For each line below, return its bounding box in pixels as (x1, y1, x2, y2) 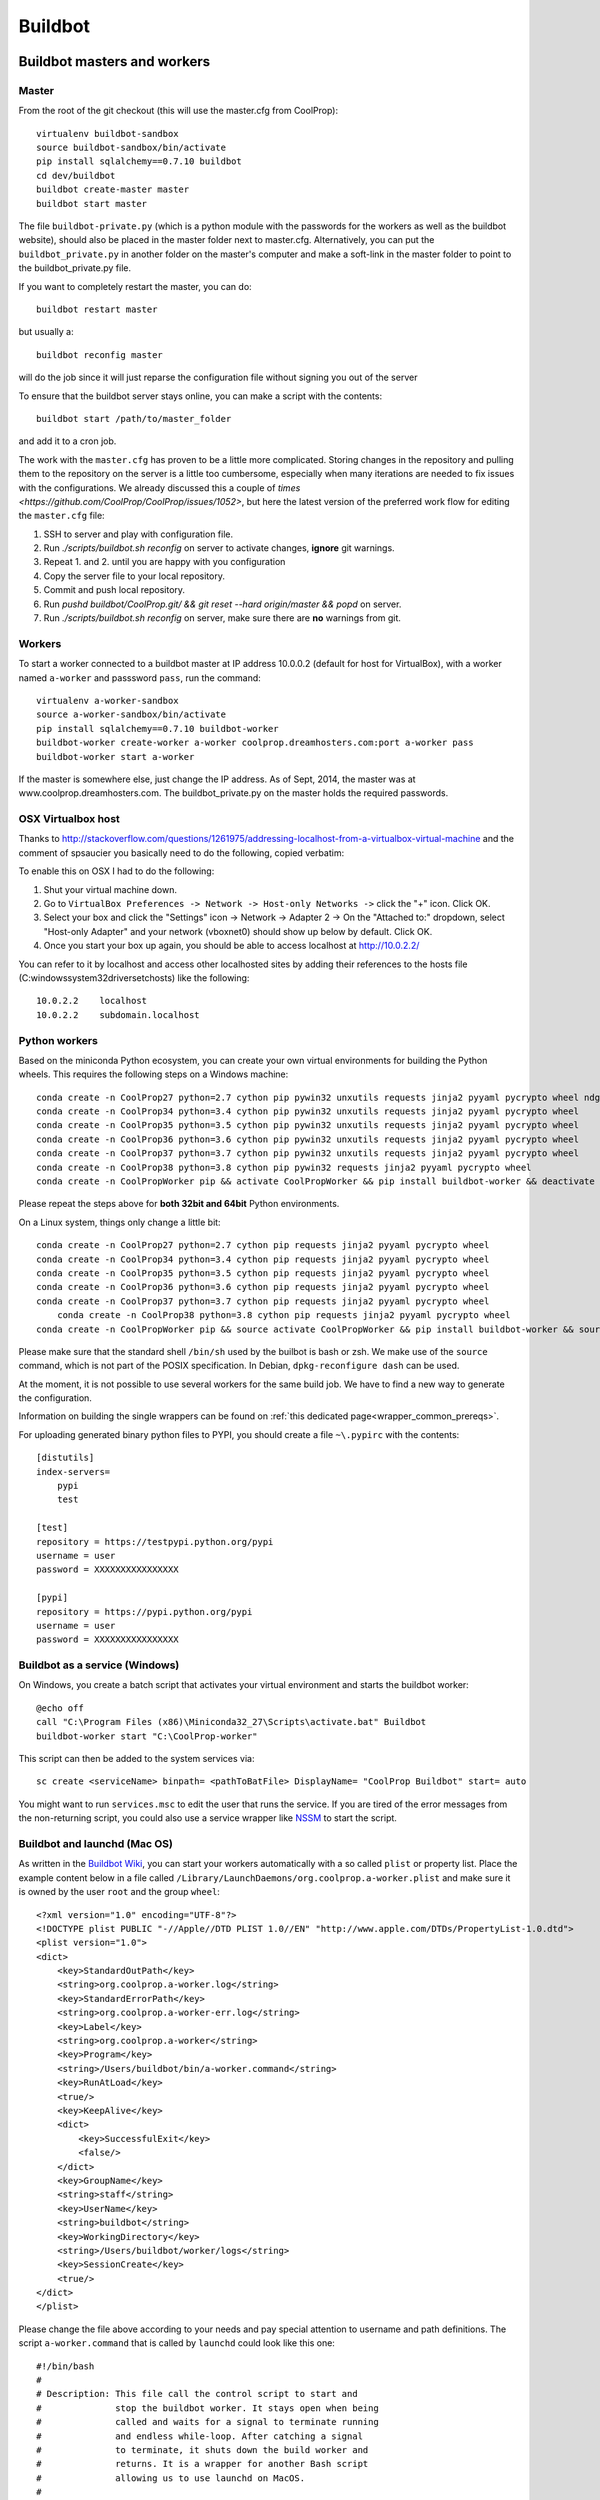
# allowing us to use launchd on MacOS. (36, 2472, 305, 2484)
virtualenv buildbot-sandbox (36, 128, 179, 139)
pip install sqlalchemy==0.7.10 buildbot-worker (36, 723, 279, 734)
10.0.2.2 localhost (36, 995, 148, 1007)
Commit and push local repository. (43, 584, 185, 596)
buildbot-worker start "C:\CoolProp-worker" (36, 1730, 259, 1742)
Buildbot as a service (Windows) (18, 1658, 180, 1672)
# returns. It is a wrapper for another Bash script (36, 2458, 369, 2470)
